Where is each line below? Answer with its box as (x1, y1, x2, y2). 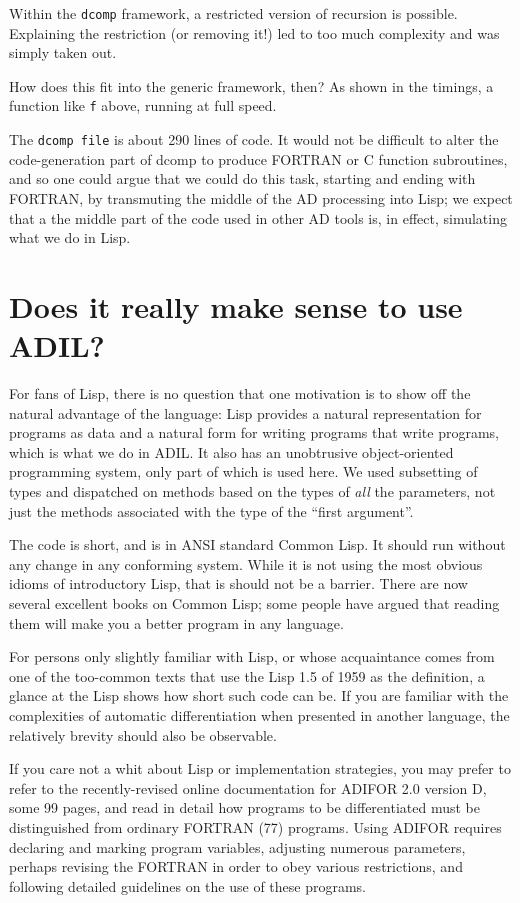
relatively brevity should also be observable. (9, 724, 277, 745)
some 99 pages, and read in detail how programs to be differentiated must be (9, 797, 480, 818)
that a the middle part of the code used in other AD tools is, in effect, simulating (9, 207, 507, 228)
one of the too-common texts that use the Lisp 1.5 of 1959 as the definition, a (9, 665, 485, 686)
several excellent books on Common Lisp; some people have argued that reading (9, 592, 500, 613)
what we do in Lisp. (9, 227, 131, 248)
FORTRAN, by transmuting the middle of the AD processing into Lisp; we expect (9, 187, 513, 208)
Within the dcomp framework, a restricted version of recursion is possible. (9, 3, 458, 23)
